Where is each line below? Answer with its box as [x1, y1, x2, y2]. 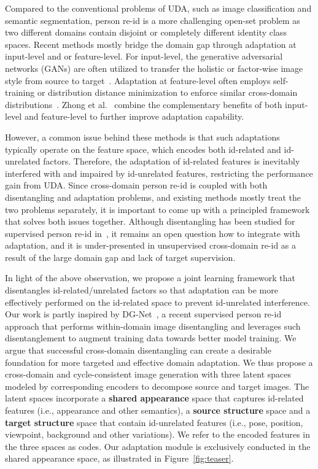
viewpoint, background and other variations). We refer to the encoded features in [5, 428, 311, 441]
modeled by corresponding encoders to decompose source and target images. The [5, 379, 309, 392]
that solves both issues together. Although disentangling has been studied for [5, 215, 295, 228]
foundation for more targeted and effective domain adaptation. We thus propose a [5, 355, 313, 368]
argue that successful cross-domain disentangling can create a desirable [5, 344, 271, 357]
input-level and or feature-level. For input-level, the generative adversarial [5, 50, 283, 63]
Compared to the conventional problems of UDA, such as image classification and [5, 2, 312, 14]
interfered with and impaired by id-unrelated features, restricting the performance [5, 166, 313, 179]
